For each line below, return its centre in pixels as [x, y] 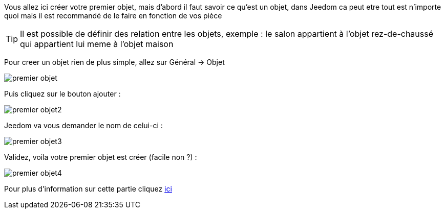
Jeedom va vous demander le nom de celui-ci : [83, 125]
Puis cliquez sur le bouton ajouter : [62, 94]
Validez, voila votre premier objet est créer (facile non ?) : [101, 157]
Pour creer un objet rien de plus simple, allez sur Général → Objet [114, 62]
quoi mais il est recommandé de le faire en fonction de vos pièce [113, 16]
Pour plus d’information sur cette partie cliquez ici [88, 189]
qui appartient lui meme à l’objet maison [97, 44]
